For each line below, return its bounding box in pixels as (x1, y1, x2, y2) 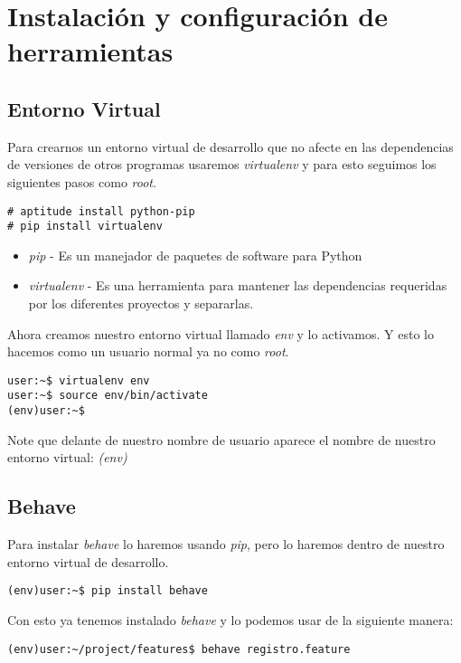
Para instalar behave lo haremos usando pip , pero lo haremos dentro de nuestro (7, 535, 445, 554)
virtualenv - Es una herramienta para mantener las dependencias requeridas (28, 276, 447, 295)
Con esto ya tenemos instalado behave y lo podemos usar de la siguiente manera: (7, 611, 454, 630)
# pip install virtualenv (7, 220, 163, 233)
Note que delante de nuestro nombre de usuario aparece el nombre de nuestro (7, 430, 436, 449)
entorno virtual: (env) (7, 448, 127, 467)
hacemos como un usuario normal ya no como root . (7, 342, 289, 361)
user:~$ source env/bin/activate (7, 389, 208, 403)
